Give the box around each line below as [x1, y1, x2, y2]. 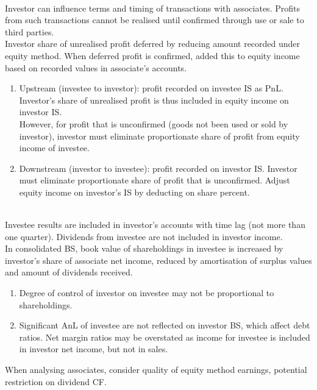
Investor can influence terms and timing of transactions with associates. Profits [5, 1, 300, 14]
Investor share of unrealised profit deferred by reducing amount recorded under [5, 37, 301, 50]
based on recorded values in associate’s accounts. [5, 61, 187, 74]
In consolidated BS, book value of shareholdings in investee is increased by [5, 242, 283, 255]
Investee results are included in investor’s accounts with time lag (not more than [5, 218, 305, 231]
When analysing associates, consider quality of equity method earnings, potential [5, 363, 307, 376]
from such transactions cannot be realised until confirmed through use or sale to [5, 13, 304, 26]
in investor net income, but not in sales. [19, 342, 168, 355]
